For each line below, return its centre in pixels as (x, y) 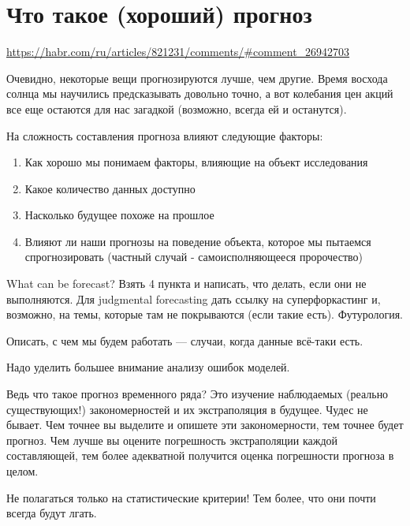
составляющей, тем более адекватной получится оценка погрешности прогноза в (200, 455)
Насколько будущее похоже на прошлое (119, 215)
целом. (22, 471)
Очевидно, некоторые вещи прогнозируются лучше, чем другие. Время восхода (197, 78)
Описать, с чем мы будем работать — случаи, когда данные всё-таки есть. (185, 340)
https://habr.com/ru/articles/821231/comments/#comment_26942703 (178, 52)
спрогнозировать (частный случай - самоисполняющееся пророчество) (194, 257)
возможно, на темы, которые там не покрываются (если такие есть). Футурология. (205, 314)
